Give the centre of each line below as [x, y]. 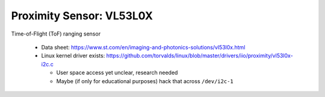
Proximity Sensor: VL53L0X [82, 16]
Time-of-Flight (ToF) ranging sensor [56, 34]
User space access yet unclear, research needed [117, 73]
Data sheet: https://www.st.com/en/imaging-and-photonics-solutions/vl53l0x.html [143, 47]
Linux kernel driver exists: [73, 56]
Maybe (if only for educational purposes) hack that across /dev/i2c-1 [145, 81]
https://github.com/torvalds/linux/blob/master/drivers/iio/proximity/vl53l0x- [200, 56]
